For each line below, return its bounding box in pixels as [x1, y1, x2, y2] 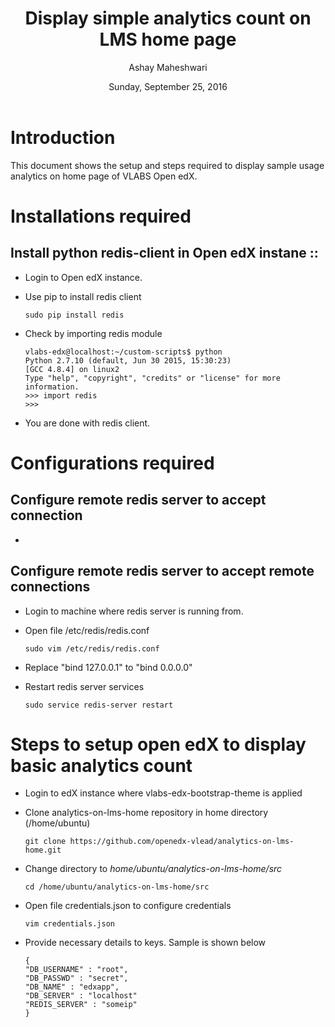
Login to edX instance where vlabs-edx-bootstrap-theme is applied [24, 787, 303, 799]
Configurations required [10, 452, 215, 474]
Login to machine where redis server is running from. [24, 605, 244, 617]
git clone [24, 837, 67, 847]
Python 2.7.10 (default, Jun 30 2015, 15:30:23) [24, 355, 232, 366]
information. [24, 382, 80, 392]
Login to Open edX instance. [24, 271, 143, 283]
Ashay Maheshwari [128, 61, 208, 73]
